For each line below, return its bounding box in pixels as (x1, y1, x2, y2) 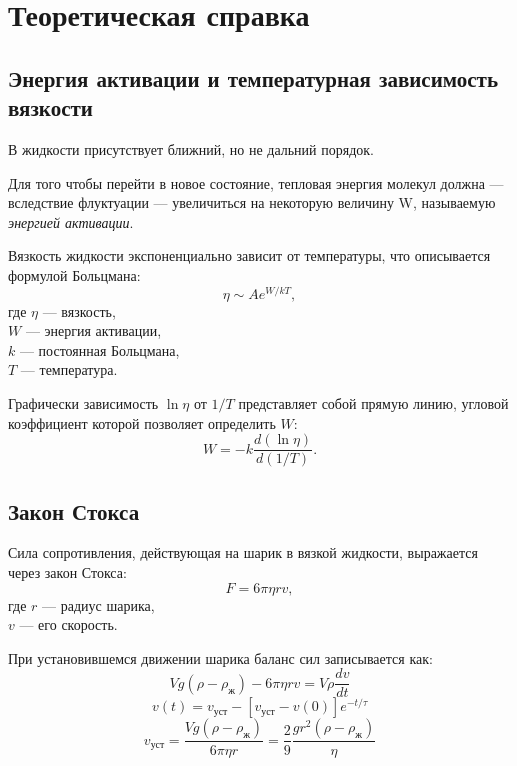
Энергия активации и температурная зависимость (8, 62, 499, 93)
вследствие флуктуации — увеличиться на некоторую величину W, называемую (8, 192, 496, 213)
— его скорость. (19, 614, 118, 635)
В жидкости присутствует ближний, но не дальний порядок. (8, 138, 374, 159)
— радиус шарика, (42, 594, 155, 615)
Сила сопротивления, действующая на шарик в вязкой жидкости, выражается (8, 542, 478, 563)
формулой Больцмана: (8, 264, 141, 285)
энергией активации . (8, 211, 134, 232)
